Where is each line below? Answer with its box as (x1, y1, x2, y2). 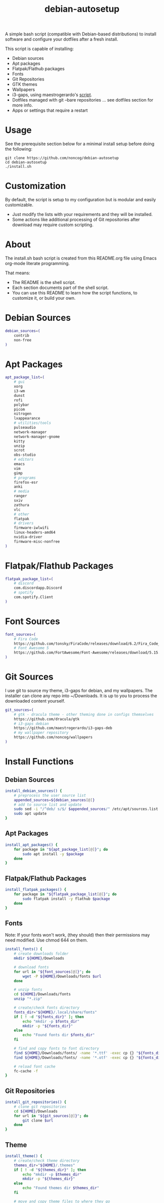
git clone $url (22, 1118, 54, 1123)
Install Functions (5, 756, 74, 767)
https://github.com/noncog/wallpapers (14, 735, 93, 740)
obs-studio (14, 452, 36, 457)
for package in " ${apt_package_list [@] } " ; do (14, 847, 108, 852)
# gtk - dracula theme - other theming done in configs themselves (14, 712, 154, 717)
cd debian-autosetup (5, 160, 47, 165)
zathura (14, 502, 29, 507)
